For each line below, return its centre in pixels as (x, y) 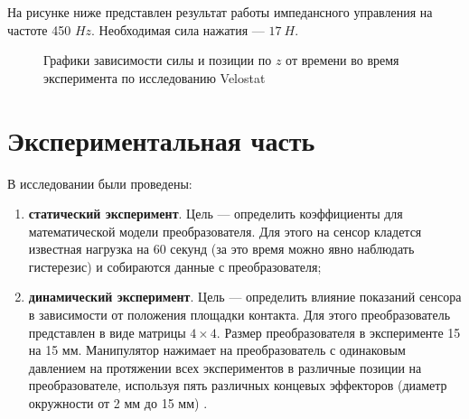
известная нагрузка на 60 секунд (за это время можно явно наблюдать (221, 249)
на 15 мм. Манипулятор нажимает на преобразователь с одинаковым (217, 350)
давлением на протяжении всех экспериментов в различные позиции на (225, 367)
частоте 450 (39, 29)
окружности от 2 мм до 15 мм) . (118, 403)
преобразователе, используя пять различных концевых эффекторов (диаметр (238, 385)
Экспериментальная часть (161, 140)
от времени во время (342, 60)
